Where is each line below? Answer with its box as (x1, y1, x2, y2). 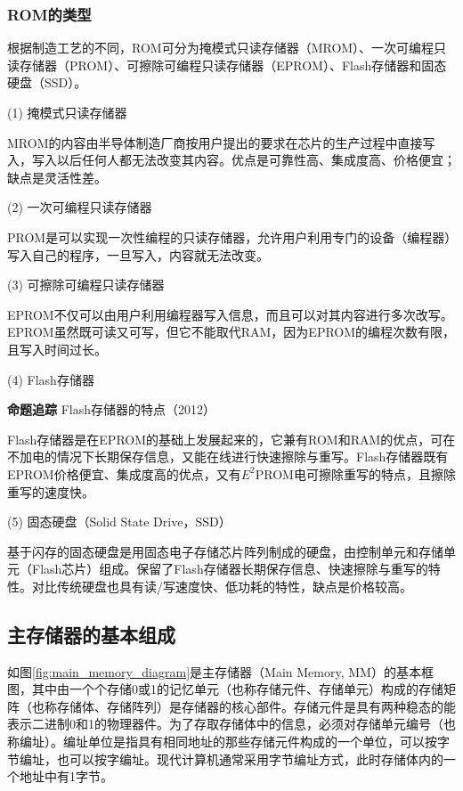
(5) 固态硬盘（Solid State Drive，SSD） (7, 512, 231, 531)
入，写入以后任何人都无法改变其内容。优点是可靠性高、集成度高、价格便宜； (7, 151, 456, 169)
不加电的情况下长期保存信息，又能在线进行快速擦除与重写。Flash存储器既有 (7, 447, 449, 466)
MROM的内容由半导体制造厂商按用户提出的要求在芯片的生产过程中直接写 (7, 133, 435, 151)
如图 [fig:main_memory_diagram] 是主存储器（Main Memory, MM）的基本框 (7, 662, 434, 681)
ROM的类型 (7, 3, 92, 25)
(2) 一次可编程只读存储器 (7, 198, 152, 216)
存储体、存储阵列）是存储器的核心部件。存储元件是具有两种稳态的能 (56, 697, 456, 715)
